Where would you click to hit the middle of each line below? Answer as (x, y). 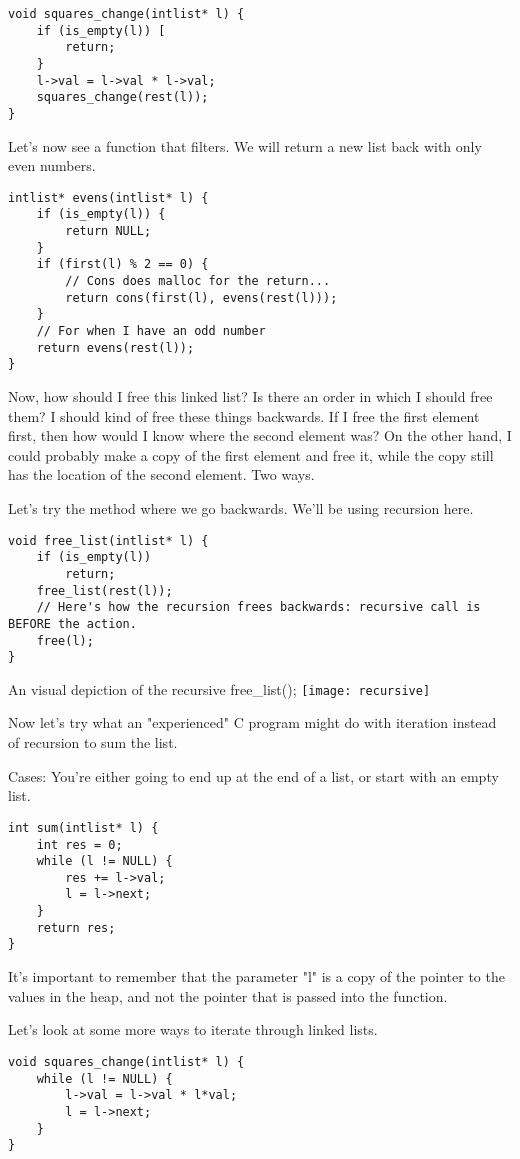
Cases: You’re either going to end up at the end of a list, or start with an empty (253, 775)
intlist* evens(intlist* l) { (108, 197)
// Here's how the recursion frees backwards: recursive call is (258, 607)
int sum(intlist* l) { (83, 827)
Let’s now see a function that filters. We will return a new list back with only (245, 145)
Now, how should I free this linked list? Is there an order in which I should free (250, 396)
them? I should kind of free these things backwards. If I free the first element (244, 415)
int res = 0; (79, 844)
